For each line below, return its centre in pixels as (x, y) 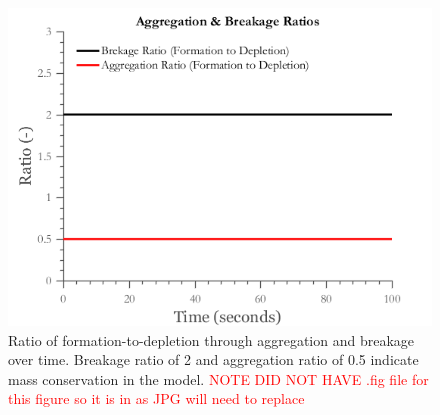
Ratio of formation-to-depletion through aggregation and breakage (211, 339)
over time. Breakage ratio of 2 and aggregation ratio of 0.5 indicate (213, 359)
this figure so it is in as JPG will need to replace (156, 398)
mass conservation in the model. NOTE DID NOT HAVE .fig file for (218, 378)
